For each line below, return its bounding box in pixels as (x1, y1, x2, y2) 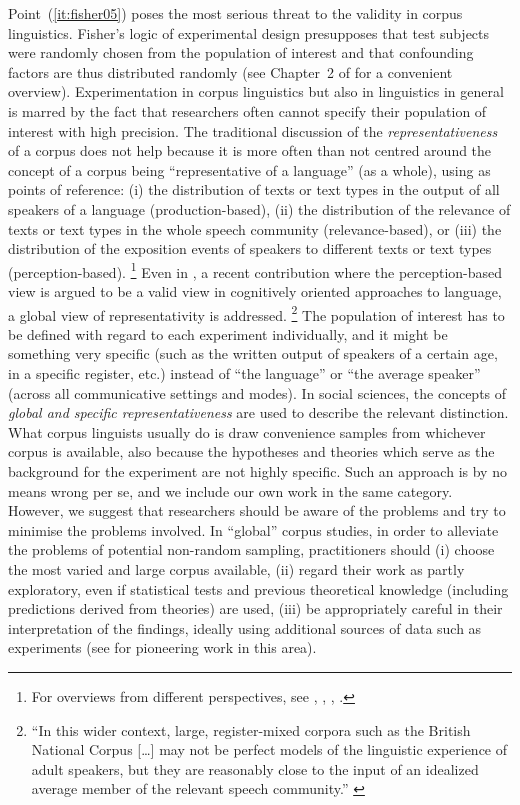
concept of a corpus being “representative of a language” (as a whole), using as (8, 159, 491, 180)
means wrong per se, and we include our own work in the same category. (8, 480, 453, 501)
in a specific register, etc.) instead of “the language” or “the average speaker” (8, 363, 481, 383)
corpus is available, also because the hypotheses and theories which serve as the (8, 441, 495, 462)
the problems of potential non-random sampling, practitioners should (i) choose (8, 539, 495, 560)
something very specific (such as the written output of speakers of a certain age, (8, 343, 498, 364)
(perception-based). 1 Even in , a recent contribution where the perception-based (8, 258, 503, 282)
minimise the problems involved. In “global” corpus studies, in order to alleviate (8, 519, 499, 540)
